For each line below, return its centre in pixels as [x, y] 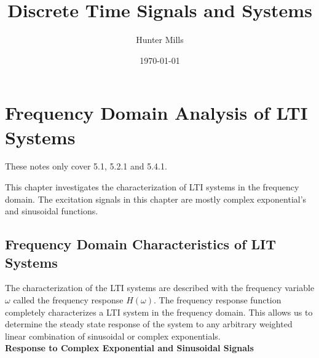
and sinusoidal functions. [52, 211]
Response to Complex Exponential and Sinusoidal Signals [129, 348]
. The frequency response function [218, 300]
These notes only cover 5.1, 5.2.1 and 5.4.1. [86, 166]
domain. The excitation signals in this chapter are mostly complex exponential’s [156, 199]
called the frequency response [68, 300]
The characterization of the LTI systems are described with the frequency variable [160, 288]
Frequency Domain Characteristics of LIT [141, 244]
